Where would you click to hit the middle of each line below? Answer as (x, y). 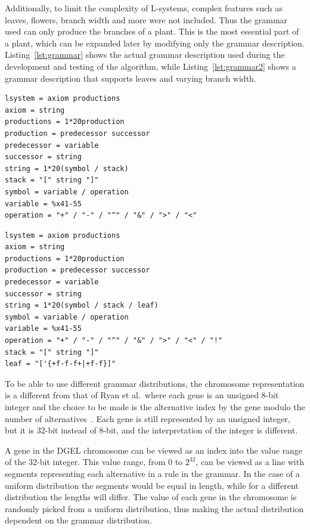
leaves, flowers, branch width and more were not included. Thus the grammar (146, 19)
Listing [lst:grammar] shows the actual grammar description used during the (145, 55)
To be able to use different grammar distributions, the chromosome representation (155, 383)
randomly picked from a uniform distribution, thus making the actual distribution (154, 508)
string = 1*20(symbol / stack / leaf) (82, 306)
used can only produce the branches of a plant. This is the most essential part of (152, 31)
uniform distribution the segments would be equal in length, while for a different (152, 485)
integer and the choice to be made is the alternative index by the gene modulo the (155, 407)
